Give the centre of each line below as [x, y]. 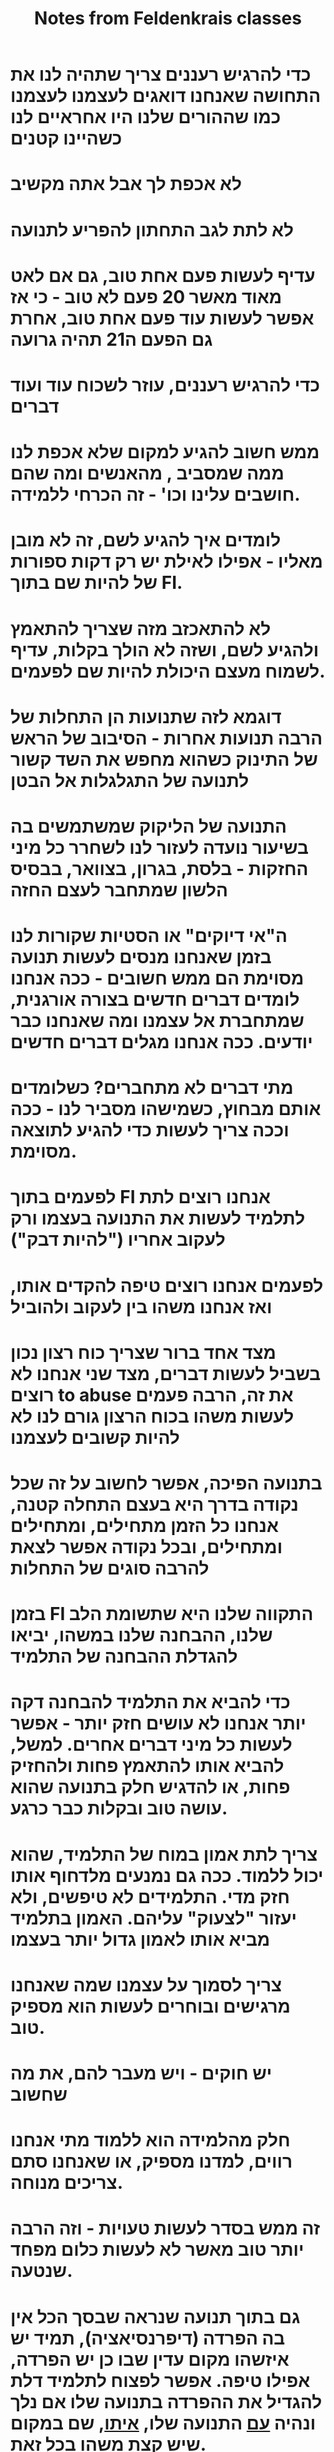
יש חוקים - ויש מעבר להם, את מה [141, 2073]
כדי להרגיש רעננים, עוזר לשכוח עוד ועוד [165, 384]
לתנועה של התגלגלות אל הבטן [130, 780]
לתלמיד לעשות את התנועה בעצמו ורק [158, 1218]
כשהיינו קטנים [66, 138]
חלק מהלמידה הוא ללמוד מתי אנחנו [150, 2140]
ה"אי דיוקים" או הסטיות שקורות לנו [149, 936]
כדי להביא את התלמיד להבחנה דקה [150, 1702]
